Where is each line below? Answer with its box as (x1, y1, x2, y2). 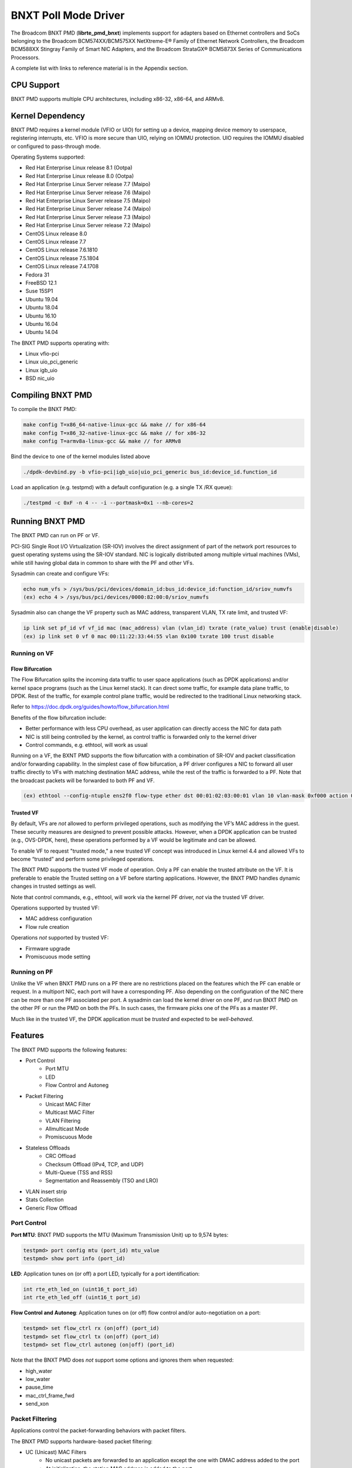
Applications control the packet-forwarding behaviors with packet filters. (11, 1427, 187, 1434)
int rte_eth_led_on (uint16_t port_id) (23, 1286, 138, 1293)
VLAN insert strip (25, 1188, 67, 1195)
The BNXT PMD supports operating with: (11, 339, 110, 346)
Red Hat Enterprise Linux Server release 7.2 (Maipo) (25, 222, 151, 229)
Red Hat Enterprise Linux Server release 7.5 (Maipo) (25, 197, 151, 204)
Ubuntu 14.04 (25, 329, 59, 336)
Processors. (11, 53, 40, 61)
